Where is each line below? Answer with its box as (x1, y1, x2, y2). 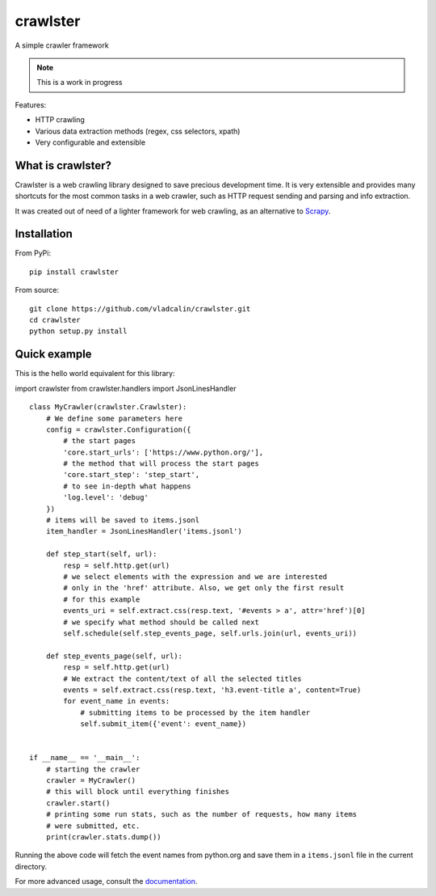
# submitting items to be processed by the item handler (80, 708, 311, 717)
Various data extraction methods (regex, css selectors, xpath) (35, 126, 241, 136)
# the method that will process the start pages (63, 459, 260, 468)
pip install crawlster (29, 267, 119, 277)
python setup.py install (29, 327, 128, 336)
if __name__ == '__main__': (29, 753, 140, 763)
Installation (15, 227, 73, 241)
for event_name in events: (63, 696, 170, 706)
